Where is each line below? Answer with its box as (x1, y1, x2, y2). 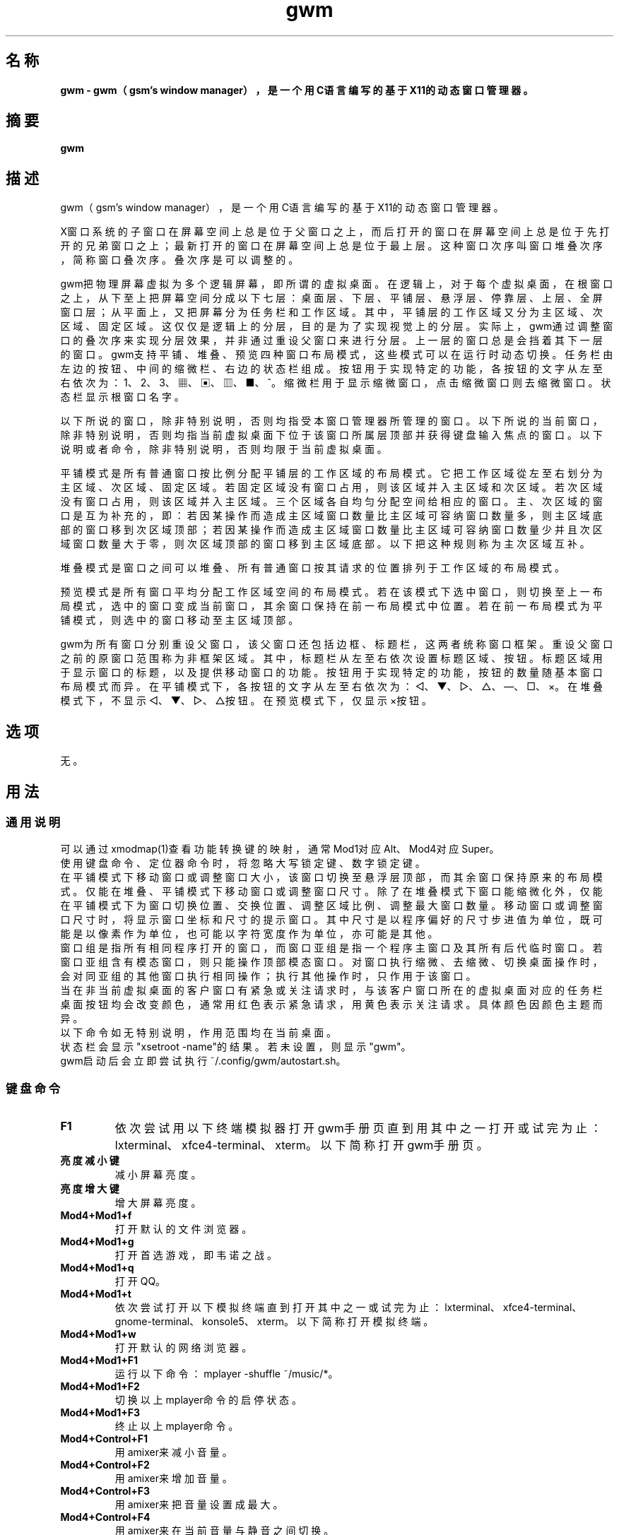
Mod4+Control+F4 (60, 1511, 151, 1524)
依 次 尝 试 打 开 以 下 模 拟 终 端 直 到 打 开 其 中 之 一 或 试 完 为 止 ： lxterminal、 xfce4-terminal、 (114, 1301, 582, 1314)
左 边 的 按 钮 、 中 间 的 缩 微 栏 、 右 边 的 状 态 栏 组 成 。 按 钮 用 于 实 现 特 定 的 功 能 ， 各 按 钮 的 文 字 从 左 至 (60, 362, 603, 375)
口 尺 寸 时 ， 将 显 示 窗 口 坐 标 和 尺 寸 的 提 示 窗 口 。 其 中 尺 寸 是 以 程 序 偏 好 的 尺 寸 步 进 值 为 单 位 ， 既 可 (60, 913, 603, 926)
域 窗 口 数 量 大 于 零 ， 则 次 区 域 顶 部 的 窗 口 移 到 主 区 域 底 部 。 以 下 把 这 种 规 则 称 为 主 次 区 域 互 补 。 (60, 538, 590, 550)
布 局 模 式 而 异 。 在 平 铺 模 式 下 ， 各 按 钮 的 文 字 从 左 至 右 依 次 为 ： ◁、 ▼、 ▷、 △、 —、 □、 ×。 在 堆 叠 (60, 680, 603, 693)
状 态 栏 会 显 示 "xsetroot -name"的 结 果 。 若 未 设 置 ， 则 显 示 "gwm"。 (60, 1041, 411, 1053)
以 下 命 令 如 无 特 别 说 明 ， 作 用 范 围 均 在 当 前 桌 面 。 (60, 1026, 337, 1039)
